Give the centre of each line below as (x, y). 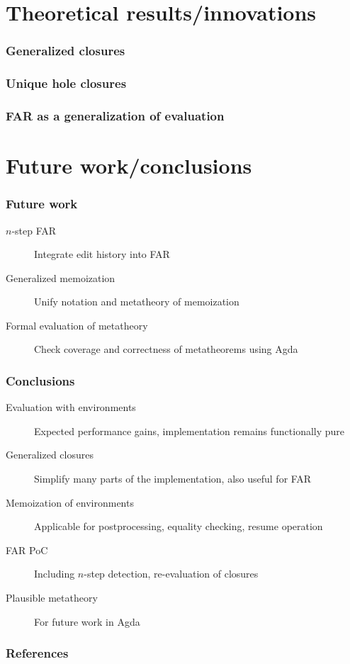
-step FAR (34, 230)
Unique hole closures (66, 83)
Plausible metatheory (52, 598)
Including (55, 574)
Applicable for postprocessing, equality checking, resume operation (179, 526)
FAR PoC (27, 550)
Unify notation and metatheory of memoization (137, 302)
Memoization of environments (70, 502)
